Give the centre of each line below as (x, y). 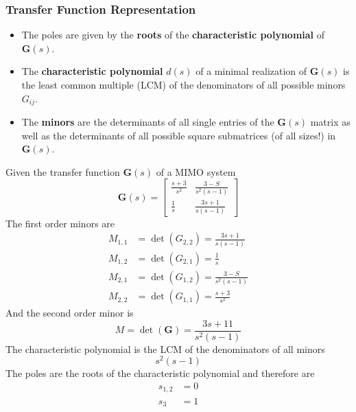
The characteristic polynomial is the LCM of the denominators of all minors (165, 348)
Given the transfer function (63, 171)
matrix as (330, 122)
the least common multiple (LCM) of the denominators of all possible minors (183, 84)
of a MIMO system (196, 171)
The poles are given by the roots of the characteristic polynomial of (173, 35)
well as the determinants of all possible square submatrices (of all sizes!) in (179, 135)
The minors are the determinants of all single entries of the (148, 122)
